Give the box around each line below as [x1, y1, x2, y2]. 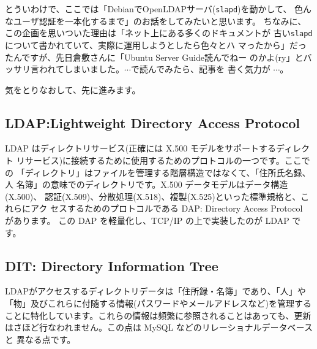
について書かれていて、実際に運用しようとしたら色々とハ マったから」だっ [5, 38, 307, 51]
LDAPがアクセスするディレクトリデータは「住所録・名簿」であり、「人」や [5, 285, 306, 297]
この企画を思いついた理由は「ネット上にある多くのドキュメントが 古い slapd [5, 26, 313, 39]
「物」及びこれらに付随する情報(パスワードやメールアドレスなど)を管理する [5, 297, 311, 310]
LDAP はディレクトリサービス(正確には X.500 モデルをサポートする [5, 142, 276, 155]
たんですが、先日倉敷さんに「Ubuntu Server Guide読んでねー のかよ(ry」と [5, 50, 304, 63]
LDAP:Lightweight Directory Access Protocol [5, 113, 300, 132]
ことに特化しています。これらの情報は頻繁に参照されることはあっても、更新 [5, 309, 311, 321]
